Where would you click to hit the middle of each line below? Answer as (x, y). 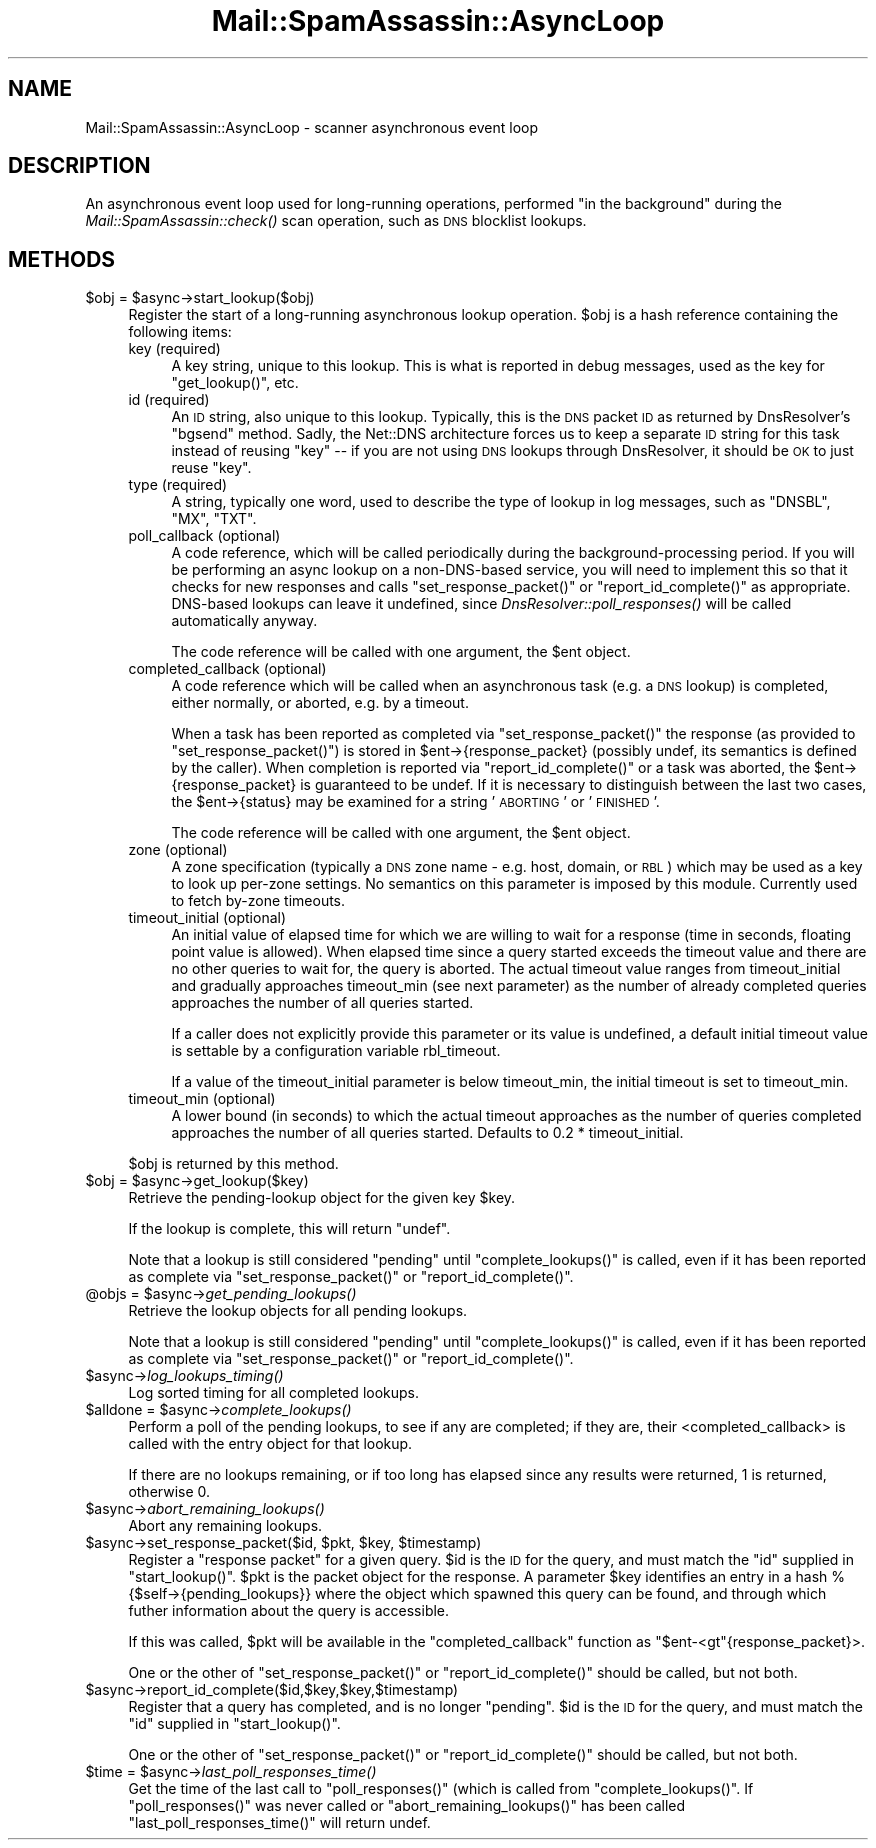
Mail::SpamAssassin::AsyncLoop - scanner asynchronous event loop (312, 127)
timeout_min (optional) (202, 1099)
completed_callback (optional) (227, 669)
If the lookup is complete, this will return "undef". (289, 1229)
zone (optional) (178, 850)
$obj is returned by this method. (233, 1164)
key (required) (174, 349)
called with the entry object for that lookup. (270, 1444)
